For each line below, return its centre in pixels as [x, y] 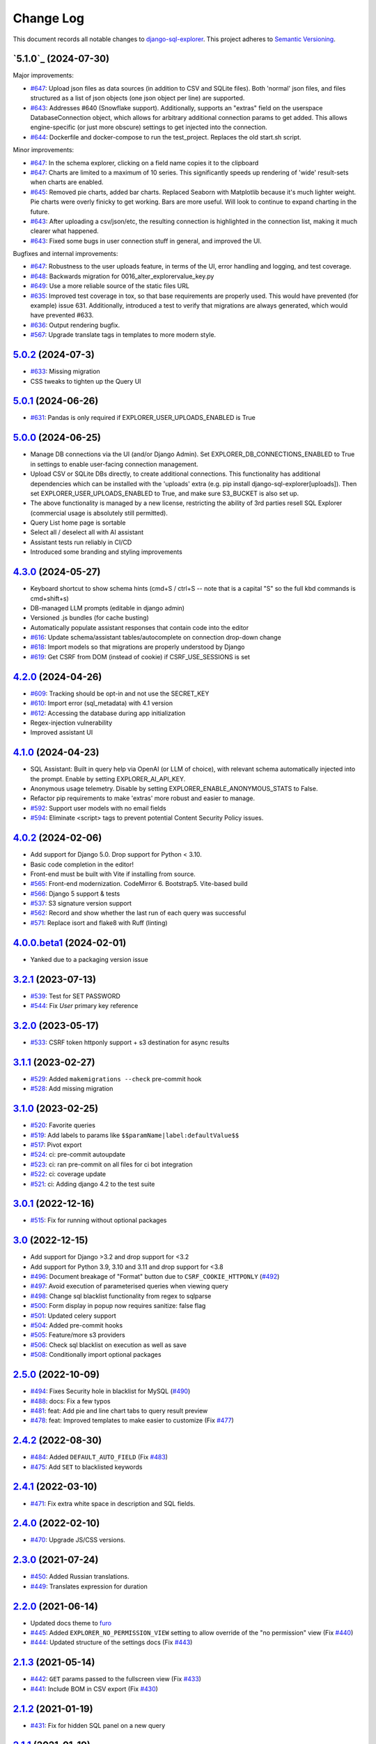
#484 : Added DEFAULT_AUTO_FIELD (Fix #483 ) [99, 1457]
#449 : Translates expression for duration [89, 1586]
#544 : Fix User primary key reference [84, 1006]
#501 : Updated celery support [73, 1316]
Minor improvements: [44, 150]
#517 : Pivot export [56, 1145]
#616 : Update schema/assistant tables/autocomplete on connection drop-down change [156, 638]
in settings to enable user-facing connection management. [114, 464]
